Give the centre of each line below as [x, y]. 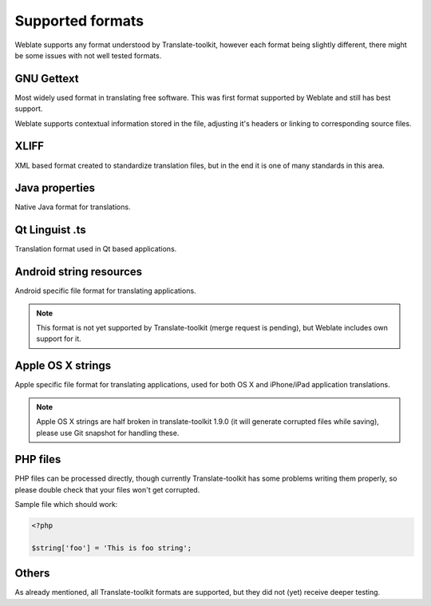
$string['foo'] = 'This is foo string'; [111, 548]
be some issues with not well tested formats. [88, 55]
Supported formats [79, 21]
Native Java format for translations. [73, 207]
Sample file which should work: [66, 505]
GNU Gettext [47, 79]
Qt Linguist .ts [51, 230]
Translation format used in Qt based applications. [96, 249]
